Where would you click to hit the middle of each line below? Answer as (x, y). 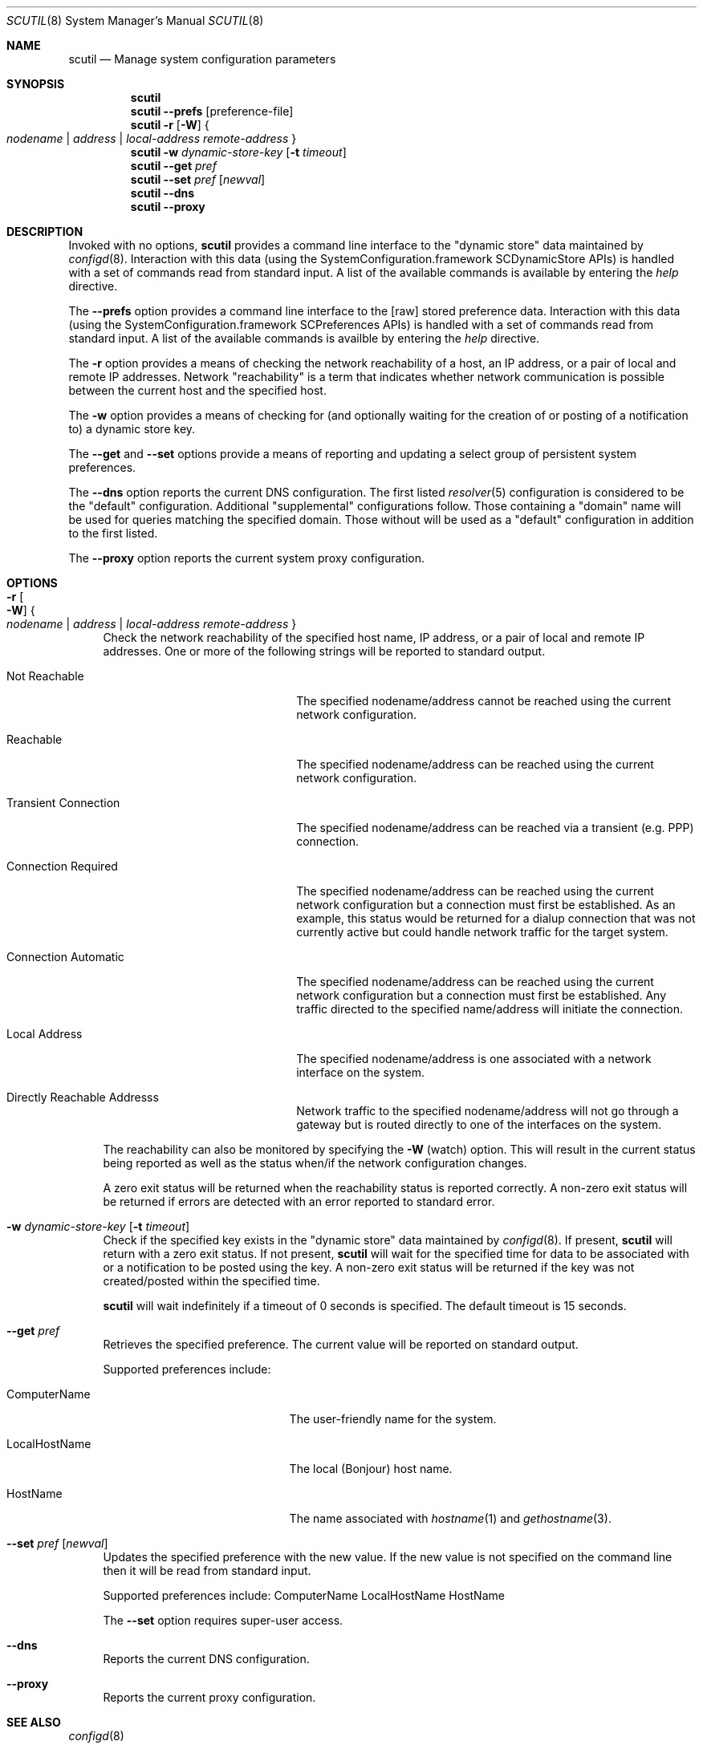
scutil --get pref (173, 166)
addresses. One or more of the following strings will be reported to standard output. (324, 651)
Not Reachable (45, 676)
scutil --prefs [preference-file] (212, 111)
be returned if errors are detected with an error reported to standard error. (299, 1201)
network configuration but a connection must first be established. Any (482, 995)
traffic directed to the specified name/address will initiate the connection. (490, 1009)
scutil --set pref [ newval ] (198, 179)
